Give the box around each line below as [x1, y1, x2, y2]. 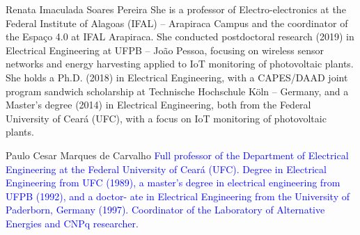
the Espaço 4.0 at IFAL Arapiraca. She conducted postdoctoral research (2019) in [6, 29, 354, 44]
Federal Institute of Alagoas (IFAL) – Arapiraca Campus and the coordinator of [6, 15, 348, 30]
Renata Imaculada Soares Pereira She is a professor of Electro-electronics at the [6, 2, 346, 16]
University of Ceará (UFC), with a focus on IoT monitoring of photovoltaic [6, 111, 327, 125]
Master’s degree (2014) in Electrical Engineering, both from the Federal [6, 97, 311, 112]
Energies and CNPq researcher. [6, 216, 139, 230]
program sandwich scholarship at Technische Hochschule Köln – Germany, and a [6, 83, 349, 98]
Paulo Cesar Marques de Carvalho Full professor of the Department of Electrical [6, 147, 349, 162]
